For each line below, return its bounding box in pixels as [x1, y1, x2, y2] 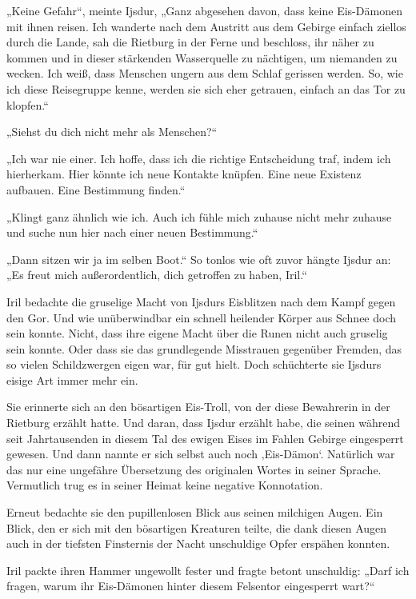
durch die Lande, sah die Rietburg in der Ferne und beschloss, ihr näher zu [6, 34, 374, 50]
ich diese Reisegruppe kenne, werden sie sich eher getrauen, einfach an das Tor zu [6, 80, 406, 97]
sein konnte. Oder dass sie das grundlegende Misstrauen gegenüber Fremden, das [6, 340, 402, 357]
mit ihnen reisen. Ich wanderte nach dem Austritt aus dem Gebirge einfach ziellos [6, 18, 406, 34]
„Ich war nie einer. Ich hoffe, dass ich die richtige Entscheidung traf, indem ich [6, 150, 391, 166]
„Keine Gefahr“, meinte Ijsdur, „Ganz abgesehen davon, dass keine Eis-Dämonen [6, 2, 402, 18]
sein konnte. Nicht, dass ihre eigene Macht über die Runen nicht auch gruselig [6, 325, 388, 341]
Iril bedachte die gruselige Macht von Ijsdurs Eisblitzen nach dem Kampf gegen [6, 293, 396, 309]
